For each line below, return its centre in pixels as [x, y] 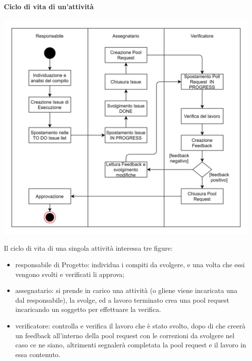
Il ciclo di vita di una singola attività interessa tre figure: [88, 248]
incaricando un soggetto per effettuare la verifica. [88, 309]
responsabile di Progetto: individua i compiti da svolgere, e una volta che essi [130, 264]
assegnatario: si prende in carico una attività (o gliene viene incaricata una [126, 290]
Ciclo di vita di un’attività [49, 6]
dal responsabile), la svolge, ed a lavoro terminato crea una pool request [122, 300]
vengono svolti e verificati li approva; [70, 274]
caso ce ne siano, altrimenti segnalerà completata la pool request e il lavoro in [131, 345]
